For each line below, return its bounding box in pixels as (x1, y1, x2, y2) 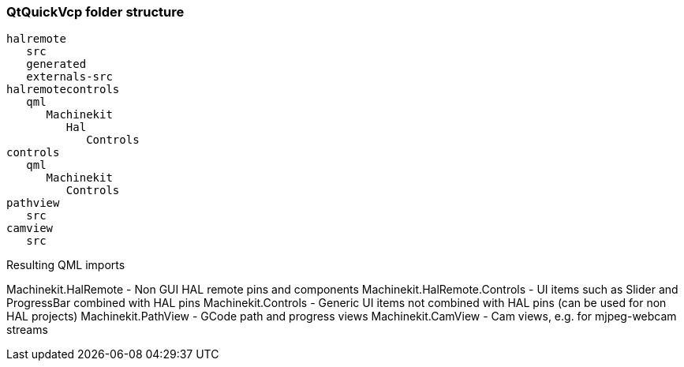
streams (6, 323, 48, 337)
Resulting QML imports (6, 258, 125, 272)
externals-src (26, 70, 113, 84)
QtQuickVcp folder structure (6, 4, 185, 20)
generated (26, 58, 87, 71)
